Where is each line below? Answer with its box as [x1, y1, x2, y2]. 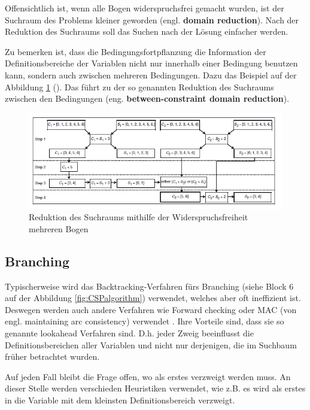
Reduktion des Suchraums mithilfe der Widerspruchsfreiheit [29, 211, 248, 223]
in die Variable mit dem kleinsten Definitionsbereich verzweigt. [5, 393, 235, 406]
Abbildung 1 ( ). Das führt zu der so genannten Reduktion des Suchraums [5, 80, 274, 93]
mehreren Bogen [29, 222, 89, 235]
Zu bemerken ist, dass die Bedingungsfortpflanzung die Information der [5, 45, 266, 57]
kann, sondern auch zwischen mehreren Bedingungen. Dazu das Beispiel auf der [5, 68, 297, 81]
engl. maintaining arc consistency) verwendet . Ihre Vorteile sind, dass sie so [5, 315, 284, 327]
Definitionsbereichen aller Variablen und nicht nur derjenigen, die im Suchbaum [5, 338, 297, 351]
